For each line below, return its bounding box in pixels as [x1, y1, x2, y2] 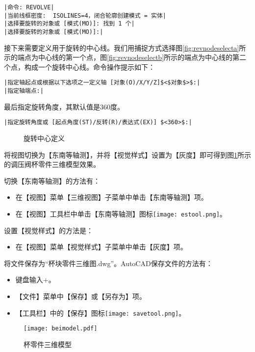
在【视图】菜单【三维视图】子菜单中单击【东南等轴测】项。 [15, 192, 208, 202]
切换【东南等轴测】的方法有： [4, 175, 100, 186]
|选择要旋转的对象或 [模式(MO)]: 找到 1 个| [4, 20, 135, 27]
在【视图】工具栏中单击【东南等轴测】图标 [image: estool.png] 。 [15, 208, 227, 218]
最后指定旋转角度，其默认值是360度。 [4, 101, 124, 111]
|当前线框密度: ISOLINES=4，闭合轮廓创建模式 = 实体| [4, 12, 166, 19]
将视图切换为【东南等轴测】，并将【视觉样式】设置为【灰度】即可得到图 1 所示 [4, 149, 251, 160]
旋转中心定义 [24, 133, 65, 143]
